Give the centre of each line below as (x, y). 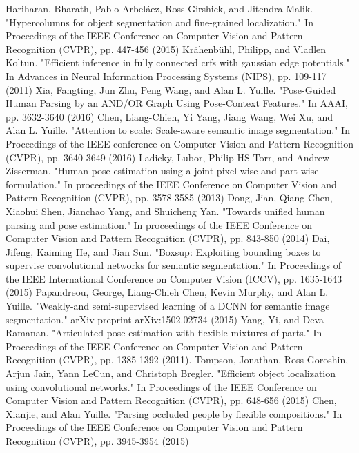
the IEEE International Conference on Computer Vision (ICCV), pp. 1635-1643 (174, 278)
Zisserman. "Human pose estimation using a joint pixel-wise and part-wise (162, 171)
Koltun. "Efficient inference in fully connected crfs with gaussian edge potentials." (178, 62)
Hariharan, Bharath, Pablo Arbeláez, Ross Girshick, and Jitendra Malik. (159, 8)
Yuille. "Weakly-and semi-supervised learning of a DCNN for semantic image (168, 306)
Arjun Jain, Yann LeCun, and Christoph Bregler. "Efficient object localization (171, 373)
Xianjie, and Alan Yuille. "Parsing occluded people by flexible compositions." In (174, 413)
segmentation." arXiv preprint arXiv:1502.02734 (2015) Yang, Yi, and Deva (165, 319)
